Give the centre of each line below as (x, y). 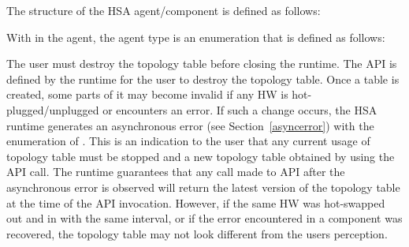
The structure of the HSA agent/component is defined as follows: (164, 10)
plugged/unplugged (53, 109)
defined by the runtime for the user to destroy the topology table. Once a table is (203, 79)
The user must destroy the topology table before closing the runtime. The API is (202, 64)
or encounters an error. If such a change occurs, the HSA (240, 109)
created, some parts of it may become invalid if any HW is (147, 94)
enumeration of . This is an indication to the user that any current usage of (188, 141)
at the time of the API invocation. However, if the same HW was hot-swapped (196, 202)
